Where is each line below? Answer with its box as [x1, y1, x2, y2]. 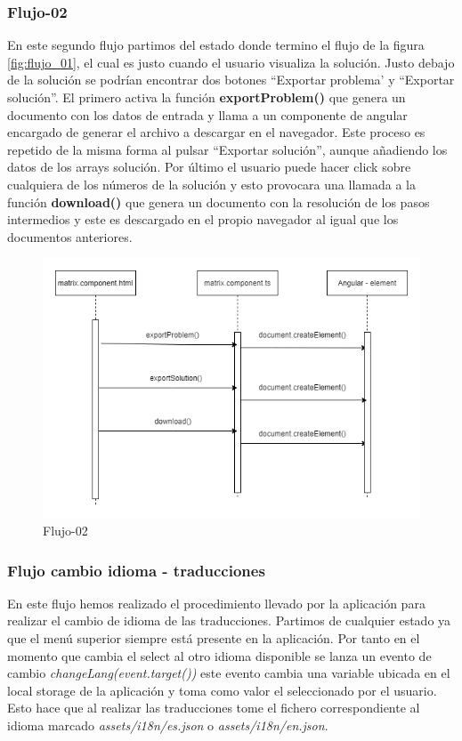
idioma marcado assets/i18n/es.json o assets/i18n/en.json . [7, 716, 328, 735]
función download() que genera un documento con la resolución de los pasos [7, 192, 430, 211]
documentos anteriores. [7, 227, 133, 246]
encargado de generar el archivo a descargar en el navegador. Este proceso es [7, 123, 426, 141]
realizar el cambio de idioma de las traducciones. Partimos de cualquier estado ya [7, 611, 451, 630]
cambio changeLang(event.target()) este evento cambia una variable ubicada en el [7, 664, 450, 682]
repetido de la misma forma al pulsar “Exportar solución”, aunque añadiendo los [7, 140, 448, 158]
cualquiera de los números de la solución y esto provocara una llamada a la [7, 174, 416, 193]
